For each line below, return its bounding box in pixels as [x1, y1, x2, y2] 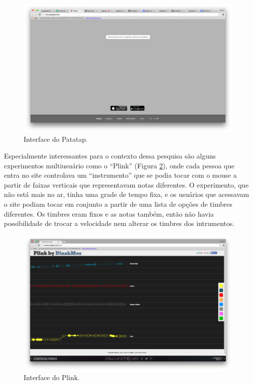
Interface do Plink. [24, 372, 80, 383]
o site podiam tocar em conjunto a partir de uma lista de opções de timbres [4, 199, 232, 209]
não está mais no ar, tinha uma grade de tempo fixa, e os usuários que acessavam [4, 189, 249, 199]
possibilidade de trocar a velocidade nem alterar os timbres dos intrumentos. [4, 218, 235, 228]
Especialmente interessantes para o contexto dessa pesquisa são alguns [4, 151, 216, 161]
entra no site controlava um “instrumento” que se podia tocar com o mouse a [4, 170, 237, 180]
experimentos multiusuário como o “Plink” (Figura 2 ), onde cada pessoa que [4, 160, 235, 170]
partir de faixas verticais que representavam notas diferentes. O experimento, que [4, 179, 249, 190]
